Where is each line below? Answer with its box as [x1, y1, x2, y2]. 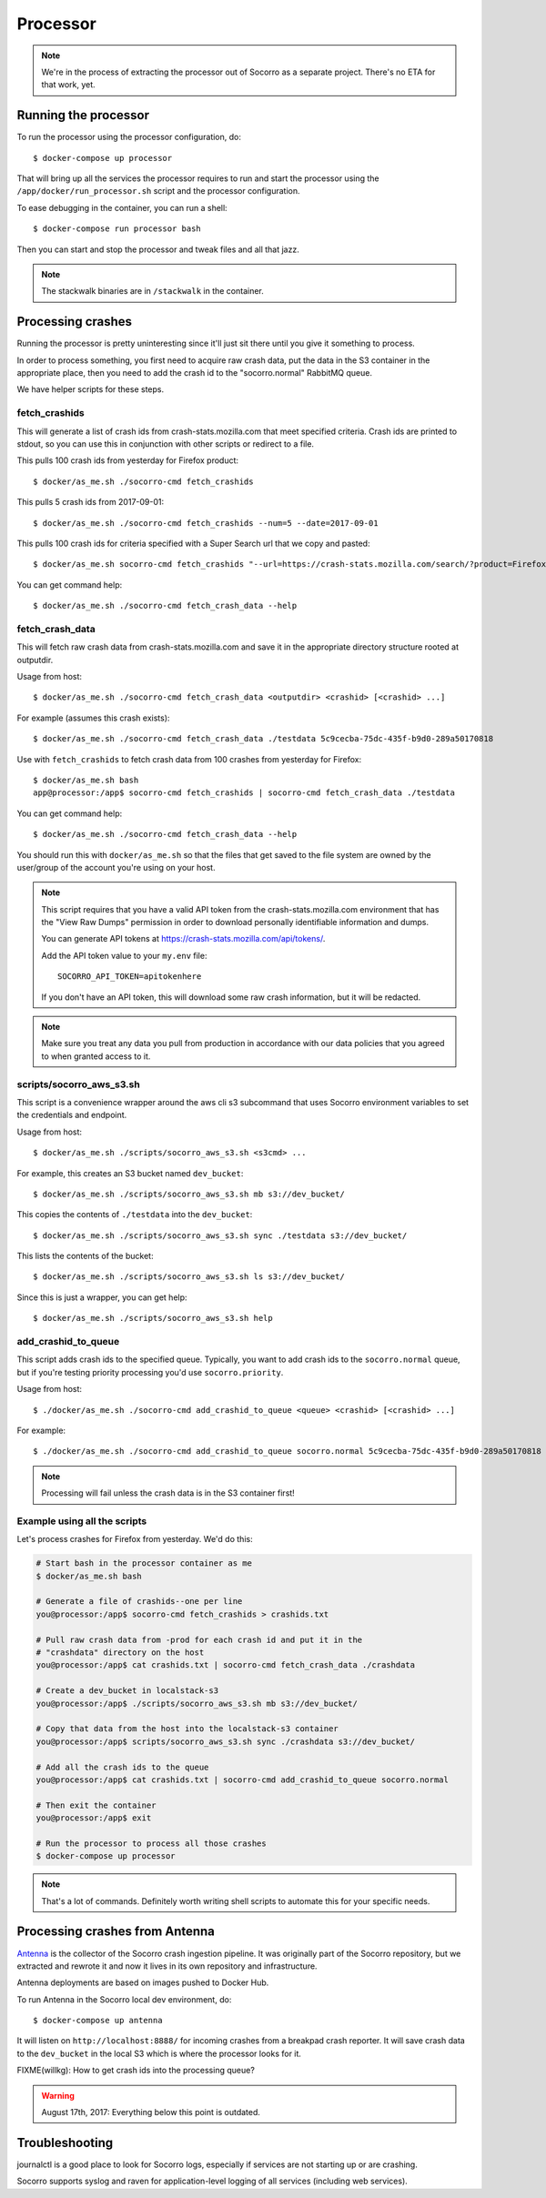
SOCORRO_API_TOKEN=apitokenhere [57, 972, 202, 982]
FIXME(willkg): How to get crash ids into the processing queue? [16, 2065, 255, 2076]
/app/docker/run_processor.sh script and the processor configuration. [16, 186, 300, 197]
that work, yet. [41, 79, 96, 90]
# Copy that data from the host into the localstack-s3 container [35, 1724, 339, 1734]
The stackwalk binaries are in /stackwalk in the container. [41, 286, 264, 297]
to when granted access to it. [41, 1051, 151, 1062]
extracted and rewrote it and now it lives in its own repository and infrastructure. [16, 1961, 318, 1971]
